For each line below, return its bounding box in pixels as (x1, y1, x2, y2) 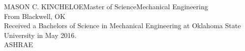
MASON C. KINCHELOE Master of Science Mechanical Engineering (4, 1, 208, 11)
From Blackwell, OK (4, 11, 65, 21)
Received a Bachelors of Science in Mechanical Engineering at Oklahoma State (4, 20, 241, 31)
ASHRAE (4, 39, 33, 50)
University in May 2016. (4, 30, 77, 40)
